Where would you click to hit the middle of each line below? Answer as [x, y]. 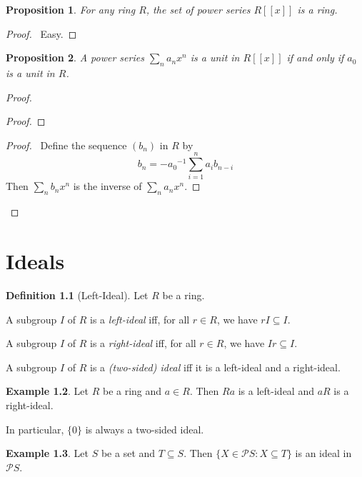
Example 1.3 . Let [47, 453]
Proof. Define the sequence [66, 145]
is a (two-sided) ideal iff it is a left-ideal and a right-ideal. [215, 367]
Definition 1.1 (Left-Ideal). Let [77, 295]
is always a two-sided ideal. [145, 429]
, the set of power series [198, 9]
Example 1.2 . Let [47, 391]
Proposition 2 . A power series [75, 57]
